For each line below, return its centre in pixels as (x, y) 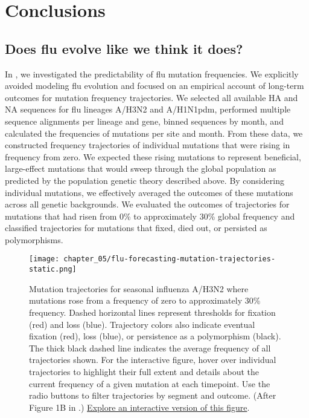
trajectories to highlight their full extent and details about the (144, 371)
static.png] (53, 269)
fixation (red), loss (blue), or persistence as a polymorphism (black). (155, 336)
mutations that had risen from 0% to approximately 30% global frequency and (150, 216)
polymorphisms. (34, 239)
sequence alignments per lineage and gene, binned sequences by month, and (144, 121)
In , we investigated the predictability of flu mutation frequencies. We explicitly (152, 73)
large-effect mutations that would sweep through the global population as (141, 168)
